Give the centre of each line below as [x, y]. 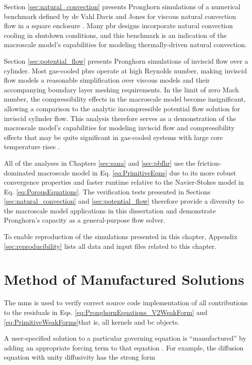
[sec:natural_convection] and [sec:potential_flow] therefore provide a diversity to [124, 201]
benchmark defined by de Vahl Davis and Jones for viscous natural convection [120, 16]
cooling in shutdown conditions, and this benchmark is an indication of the [115, 35]
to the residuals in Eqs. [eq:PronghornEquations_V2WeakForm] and [106, 312]
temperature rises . [32, 147]
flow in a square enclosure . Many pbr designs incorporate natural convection [118, 26]
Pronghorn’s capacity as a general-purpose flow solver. [85, 220]
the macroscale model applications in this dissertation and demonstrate [110, 210]
